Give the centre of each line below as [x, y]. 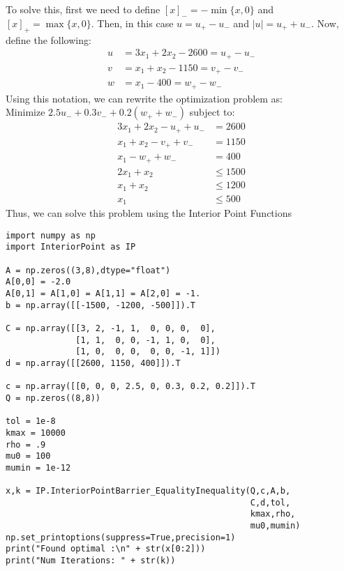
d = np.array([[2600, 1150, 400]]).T [93, 363]
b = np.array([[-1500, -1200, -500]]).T [101, 305]
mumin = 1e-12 [38, 467]
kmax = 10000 [36, 433]
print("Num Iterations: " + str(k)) [91, 561]
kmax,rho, [273, 514]
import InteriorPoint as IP [71, 247]
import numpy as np [51, 235]
